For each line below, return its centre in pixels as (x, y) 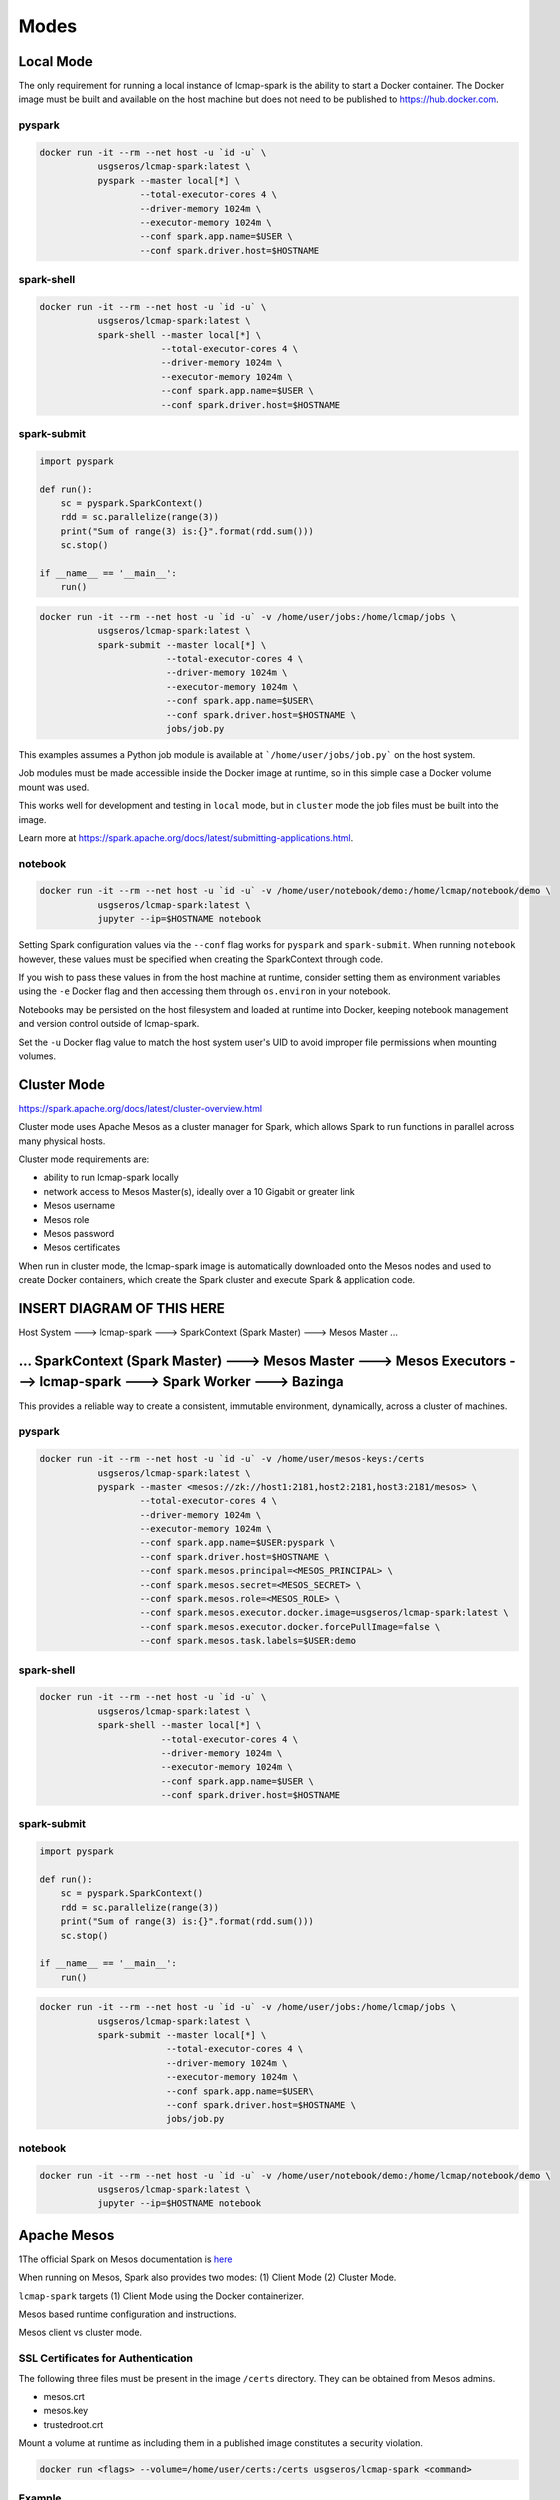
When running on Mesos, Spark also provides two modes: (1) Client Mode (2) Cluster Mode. (207, 2277)
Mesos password (79, 1233)
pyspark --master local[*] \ (168, 180)
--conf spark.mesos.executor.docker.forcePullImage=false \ (290, 1626)
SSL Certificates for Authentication (106, 2358)
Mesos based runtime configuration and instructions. (127, 2314)
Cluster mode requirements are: (84, 1159)
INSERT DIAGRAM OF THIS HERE (121, 1308)
